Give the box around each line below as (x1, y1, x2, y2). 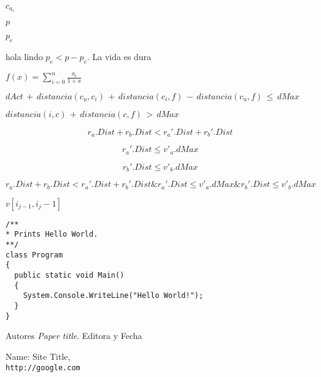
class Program (6, 250, 63, 259)
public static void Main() (14, 271, 125, 280)
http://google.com (6, 363, 80, 372)
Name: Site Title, (6, 349, 71, 362)
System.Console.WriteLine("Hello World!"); (23, 291, 204, 300)
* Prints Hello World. (6, 230, 98, 239)
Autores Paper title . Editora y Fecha (6, 329, 142, 342)
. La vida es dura (87, 50, 152, 63)
